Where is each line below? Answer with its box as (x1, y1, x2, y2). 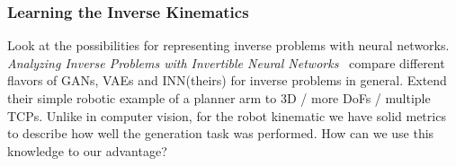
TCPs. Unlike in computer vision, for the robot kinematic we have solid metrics (7, 106, 446, 125)
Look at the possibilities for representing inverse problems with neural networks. (7, 36, 450, 55)
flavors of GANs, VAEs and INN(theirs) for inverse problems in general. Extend (7, 71, 447, 90)
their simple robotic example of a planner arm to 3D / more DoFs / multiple (7, 89, 431, 107)
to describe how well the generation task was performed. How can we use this (7, 124, 434, 143)
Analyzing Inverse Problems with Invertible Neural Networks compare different (7, 53, 445, 72)
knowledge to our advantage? (7, 141, 167, 160)
